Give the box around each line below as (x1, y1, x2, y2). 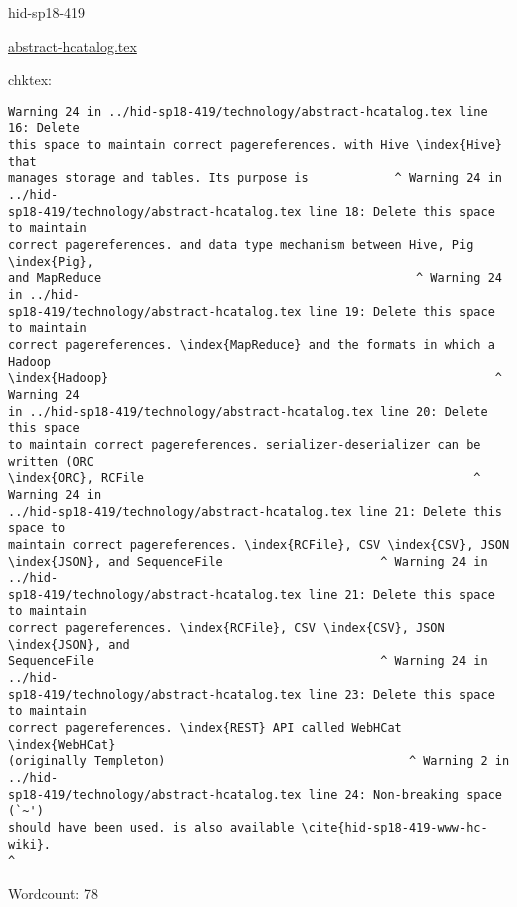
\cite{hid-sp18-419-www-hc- (301, 821, 488, 835)
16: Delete (8, 121, 80, 136)
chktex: (8, 69, 52, 90)
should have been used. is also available (8, 821, 295, 835)
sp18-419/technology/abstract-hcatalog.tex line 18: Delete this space (8, 204, 495, 219)
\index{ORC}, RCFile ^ (8, 471, 481, 486)
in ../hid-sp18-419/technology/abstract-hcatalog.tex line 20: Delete (8, 404, 488, 419)
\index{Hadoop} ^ (8, 371, 502, 386)
